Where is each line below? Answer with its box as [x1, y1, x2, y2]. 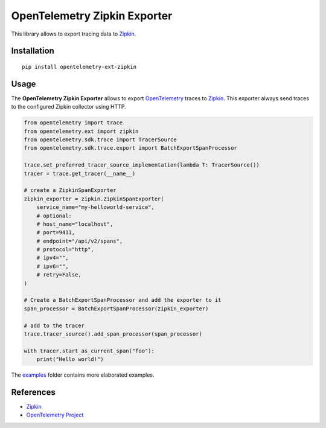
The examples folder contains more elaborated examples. [11, 371, 155, 378]
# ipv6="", [36, 263, 69, 270]
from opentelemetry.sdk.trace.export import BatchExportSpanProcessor [24, 145, 238, 152]
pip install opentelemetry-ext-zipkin [22, 63, 137, 70]
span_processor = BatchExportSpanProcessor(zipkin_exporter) [24, 305, 209, 312]
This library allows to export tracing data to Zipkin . [11, 30, 136, 37]
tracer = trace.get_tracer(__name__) [24, 170, 136, 177]
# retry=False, [36, 272, 81, 278]
